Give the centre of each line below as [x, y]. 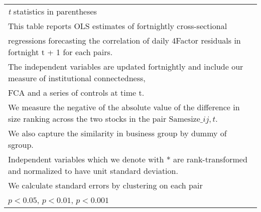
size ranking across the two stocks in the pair [87, 119]
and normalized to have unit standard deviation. [93, 171]
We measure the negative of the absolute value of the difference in [124, 107]
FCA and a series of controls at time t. [76, 92]
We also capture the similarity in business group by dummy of [117, 133]
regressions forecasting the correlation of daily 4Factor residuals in [124, 40]
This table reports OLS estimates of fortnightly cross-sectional [118, 26]
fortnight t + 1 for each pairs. [60, 52]
